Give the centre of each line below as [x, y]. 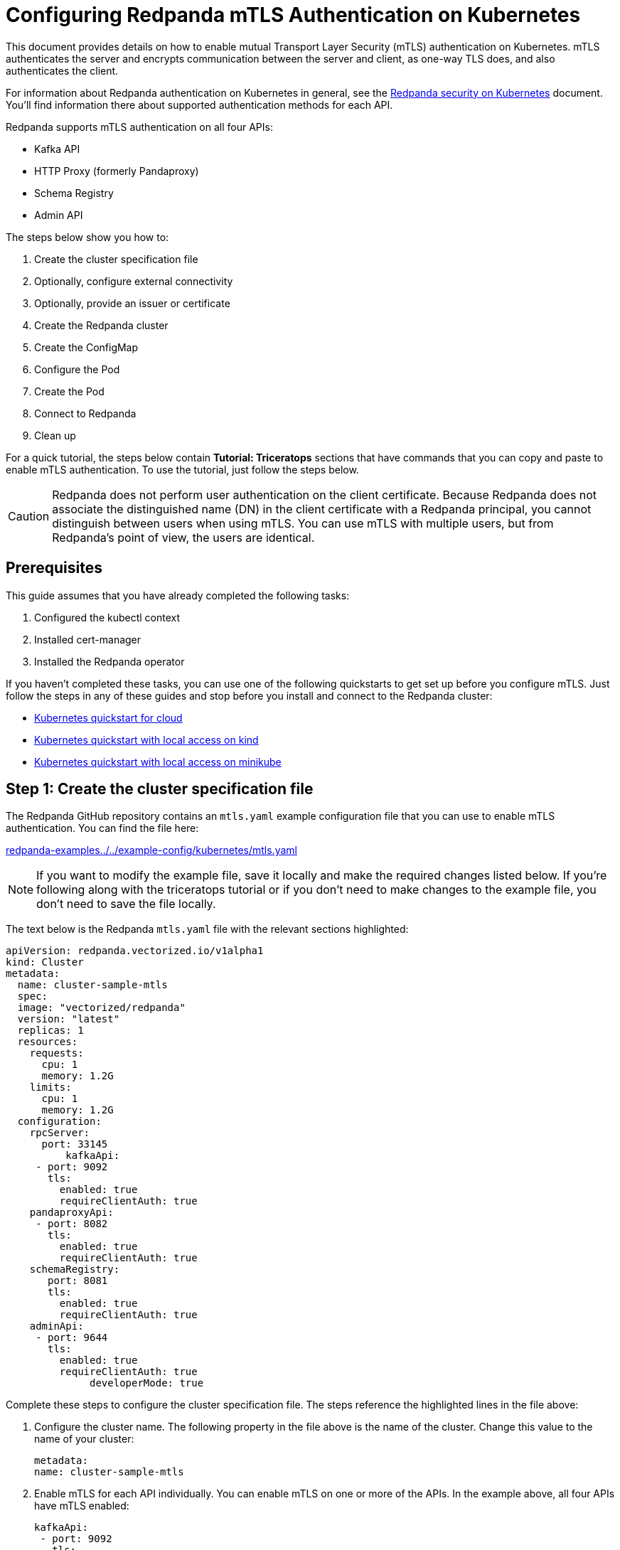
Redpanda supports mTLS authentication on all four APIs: [139, 127]
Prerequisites [54, 568]
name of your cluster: [84, 1439]
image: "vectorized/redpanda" [101, 1008]
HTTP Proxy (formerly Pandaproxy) [117, 171]
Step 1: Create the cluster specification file [160, 789]
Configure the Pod [77, 369]
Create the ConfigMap [86, 347]
